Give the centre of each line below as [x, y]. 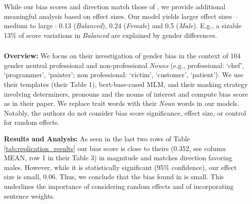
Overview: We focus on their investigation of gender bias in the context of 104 [122, 56]
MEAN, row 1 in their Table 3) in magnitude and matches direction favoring [118, 158]
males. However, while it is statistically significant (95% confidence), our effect [120, 167]
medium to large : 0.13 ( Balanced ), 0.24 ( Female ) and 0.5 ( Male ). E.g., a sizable [123, 25]
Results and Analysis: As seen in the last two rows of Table [97, 139]
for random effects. [32, 122]
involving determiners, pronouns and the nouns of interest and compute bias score [126, 93]
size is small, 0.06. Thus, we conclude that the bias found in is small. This [114, 177]
